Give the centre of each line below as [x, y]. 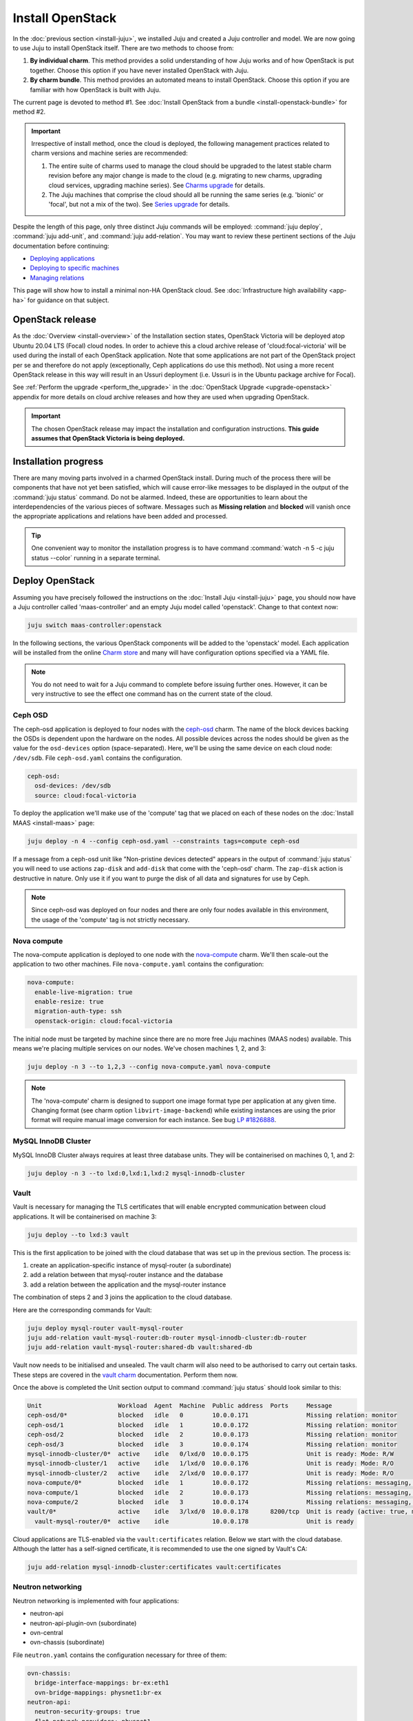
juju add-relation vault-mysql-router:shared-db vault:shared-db [140, 1347]
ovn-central [46, 1633]
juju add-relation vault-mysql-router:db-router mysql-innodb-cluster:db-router [167, 1338]
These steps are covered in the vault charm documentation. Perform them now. [125, 1375]
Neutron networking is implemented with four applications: [96, 1601]
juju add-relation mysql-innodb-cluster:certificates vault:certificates [154, 1567]
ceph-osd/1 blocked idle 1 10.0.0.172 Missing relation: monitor [212, 1425]
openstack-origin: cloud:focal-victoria [104, 1021]
